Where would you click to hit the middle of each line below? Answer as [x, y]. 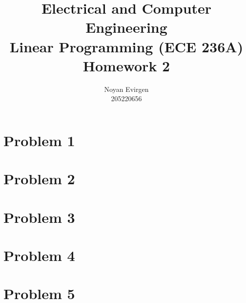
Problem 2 [39, 179]
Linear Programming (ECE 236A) [126, 46]
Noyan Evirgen [126, 89]
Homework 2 [126, 65]
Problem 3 [39, 217]
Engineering [126, 27]
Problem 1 [39, 140]
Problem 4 [39, 255]
